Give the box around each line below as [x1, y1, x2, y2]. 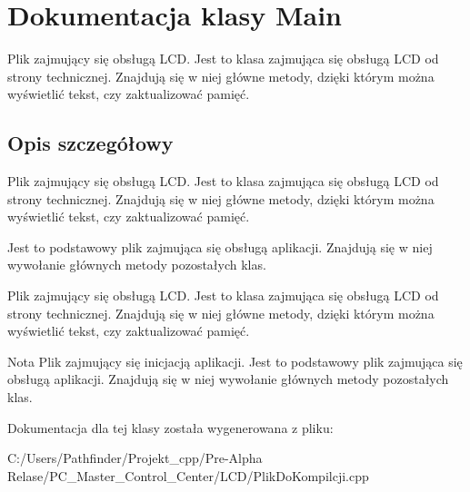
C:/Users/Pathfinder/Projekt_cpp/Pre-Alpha [7, 448, 263, 467]
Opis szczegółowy [7, 129, 174, 157]
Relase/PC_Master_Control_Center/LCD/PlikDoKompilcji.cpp [7, 466, 369, 485]
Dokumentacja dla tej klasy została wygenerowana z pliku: [7, 418, 334, 437]
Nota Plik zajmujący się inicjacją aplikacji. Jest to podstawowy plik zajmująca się [7, 351, 463, 370]
